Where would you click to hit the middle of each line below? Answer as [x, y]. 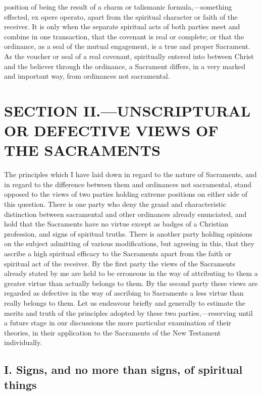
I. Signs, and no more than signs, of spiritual [123, 370]
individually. [23, 342]
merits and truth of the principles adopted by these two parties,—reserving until [128, 313]
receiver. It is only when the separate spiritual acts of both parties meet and [122, 26]
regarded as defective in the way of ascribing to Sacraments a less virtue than [124, 293]
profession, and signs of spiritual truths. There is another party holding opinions [128, 233]
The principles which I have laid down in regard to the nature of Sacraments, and [130, 174]
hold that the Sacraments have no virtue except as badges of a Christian [116, 224]
